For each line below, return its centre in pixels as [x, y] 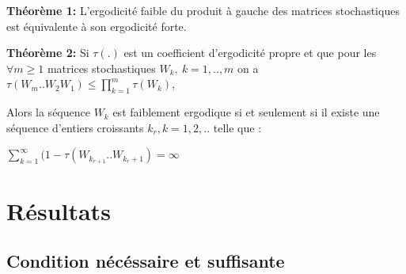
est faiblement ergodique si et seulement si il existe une [246, 112]
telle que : [237, 127]
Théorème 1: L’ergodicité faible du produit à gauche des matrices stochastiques [203, 10]
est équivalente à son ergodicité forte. [97, 26]
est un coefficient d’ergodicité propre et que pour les [250, 53]
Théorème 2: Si [48, 53]
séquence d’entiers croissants [75, 127]
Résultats [59, 210]
